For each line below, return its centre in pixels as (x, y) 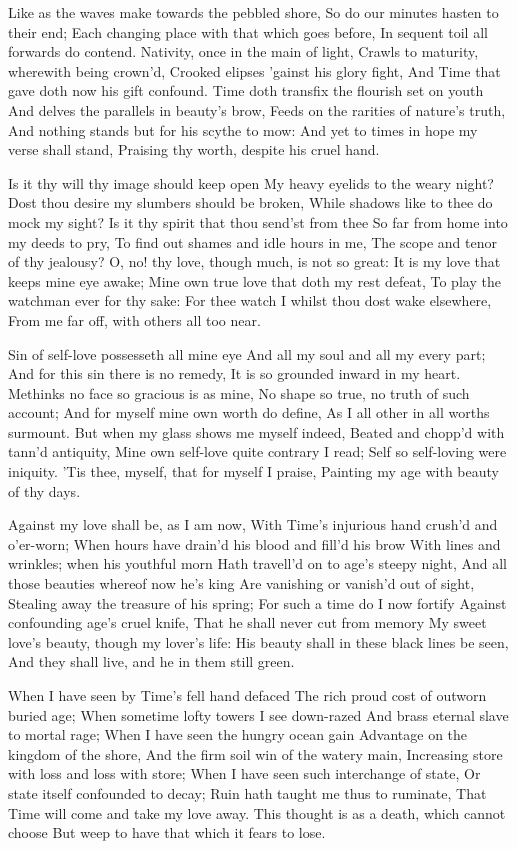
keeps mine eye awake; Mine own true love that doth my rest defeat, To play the (254, 280)
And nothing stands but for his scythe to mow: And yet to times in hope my (243, 129)
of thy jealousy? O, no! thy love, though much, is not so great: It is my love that (254, 261)
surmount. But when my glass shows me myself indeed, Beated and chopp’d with (256, 431)
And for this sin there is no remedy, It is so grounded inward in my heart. (234, 373)
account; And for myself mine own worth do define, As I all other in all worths (249, 412)
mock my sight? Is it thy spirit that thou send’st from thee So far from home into (258, 221)
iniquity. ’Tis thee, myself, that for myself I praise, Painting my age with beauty (253, 471)
